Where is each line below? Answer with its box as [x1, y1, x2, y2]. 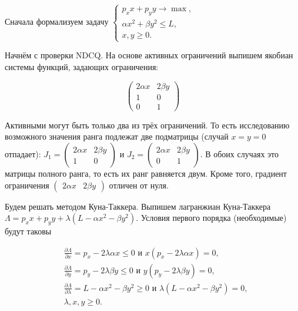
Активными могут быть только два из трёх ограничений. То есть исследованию [5, 118, 290, 131]
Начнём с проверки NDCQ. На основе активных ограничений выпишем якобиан [5, 49, 293, 61]
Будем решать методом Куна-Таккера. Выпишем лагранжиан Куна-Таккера [5, 200, 271, 212]
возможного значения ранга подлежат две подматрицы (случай [5, 130, 229, 143]
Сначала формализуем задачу [5, 15, 109, 28]
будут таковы [5, 224, 52, 237]
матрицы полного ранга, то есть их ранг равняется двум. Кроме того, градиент [5, 167, 287, 179]
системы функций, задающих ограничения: [5, 61, 159, 73]
